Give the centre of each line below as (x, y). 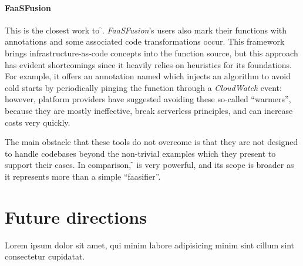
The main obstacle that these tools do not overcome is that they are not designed (151, 142)
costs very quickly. (38, 122)
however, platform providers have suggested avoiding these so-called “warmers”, (148, 99)
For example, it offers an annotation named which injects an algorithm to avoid (148, 76)
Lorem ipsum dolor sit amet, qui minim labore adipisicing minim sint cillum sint (150, 245)
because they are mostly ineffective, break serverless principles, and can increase (149, 110)
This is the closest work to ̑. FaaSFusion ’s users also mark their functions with (146, 30)
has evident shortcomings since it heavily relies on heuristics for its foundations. (148, 64)
